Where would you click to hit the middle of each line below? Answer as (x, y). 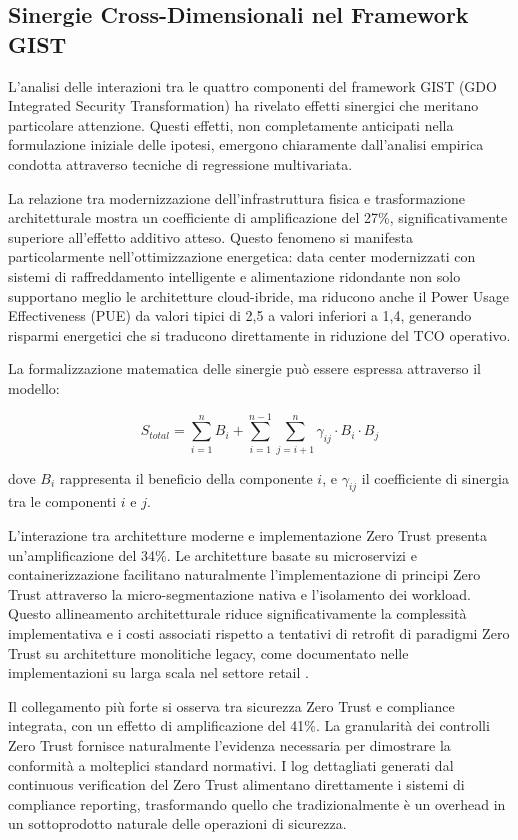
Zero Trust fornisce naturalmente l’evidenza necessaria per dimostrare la (229, 744)
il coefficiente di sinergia (435, 477)
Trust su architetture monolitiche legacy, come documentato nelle (208, 652)
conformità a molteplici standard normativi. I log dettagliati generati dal (231, 764)
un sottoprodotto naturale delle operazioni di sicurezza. (177, 823)
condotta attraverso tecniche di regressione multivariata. (180, 163)
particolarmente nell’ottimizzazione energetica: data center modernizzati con (242, 256)
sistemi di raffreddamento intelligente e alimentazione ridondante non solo (234, 275)
